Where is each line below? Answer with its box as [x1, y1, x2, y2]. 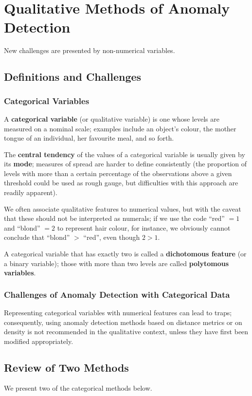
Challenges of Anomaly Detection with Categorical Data [4, 288, 230, 300]
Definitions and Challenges [4, 69, 142, 84]
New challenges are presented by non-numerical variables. [4, 45, 175, 55]
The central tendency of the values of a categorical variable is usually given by [4, 149, 245, 159]
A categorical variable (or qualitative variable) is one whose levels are [4, 113, 219, 124]
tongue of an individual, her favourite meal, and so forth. [4, 133, 174, 143]
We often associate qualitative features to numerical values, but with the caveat [4, 203, 241, 214]
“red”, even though [83, 232, 140, 242]
